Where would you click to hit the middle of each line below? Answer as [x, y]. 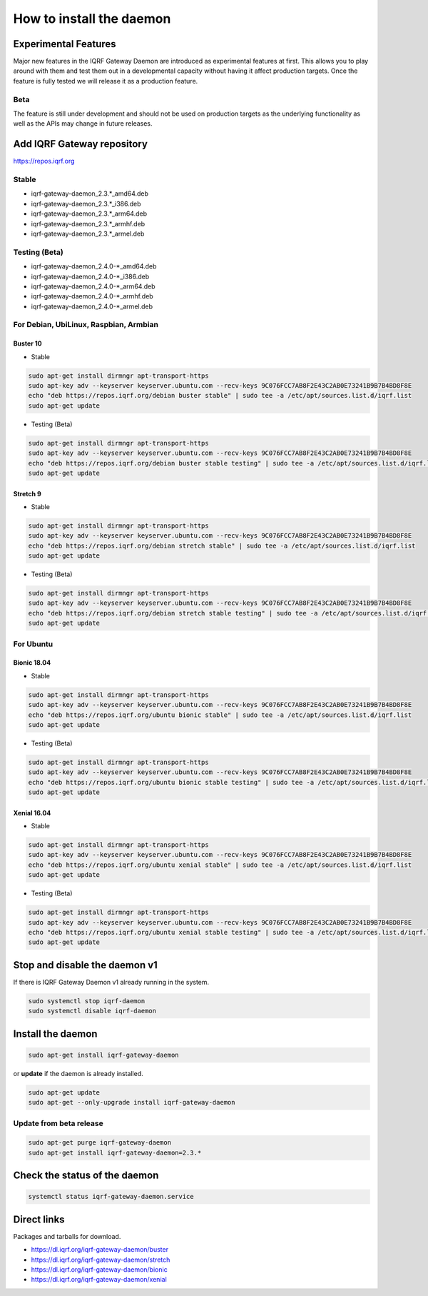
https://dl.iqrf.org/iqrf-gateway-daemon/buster [100, 1250]
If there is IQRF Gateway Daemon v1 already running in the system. [111, 982]
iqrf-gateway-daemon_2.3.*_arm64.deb [89, 214]
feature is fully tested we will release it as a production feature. [106, 81]
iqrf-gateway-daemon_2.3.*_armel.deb [88, 233]
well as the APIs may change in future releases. [83, 124]
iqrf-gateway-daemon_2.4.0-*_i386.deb [90, 276]
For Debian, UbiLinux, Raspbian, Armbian [86, 325]
